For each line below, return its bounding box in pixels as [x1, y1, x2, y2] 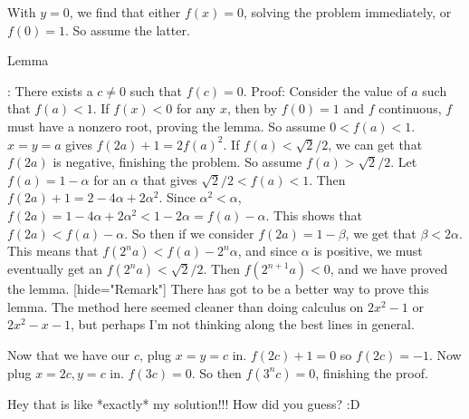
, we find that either [69, 3, 181, 21]
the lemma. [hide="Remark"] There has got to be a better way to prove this [7, 279, 429, 298]
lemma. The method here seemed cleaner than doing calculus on [7, 297, 364, 316]
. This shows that [265, 205, 362, 224]
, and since [237, 241, 298, 260]
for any [176, 99, 216, 118]
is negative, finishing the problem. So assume [53, 152, 302, 171]
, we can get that [328, 134, 423, 153]
